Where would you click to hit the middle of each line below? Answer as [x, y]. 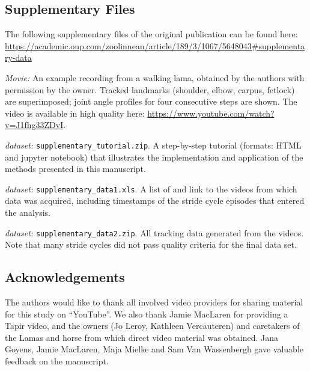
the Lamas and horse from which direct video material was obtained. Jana [141, 337]
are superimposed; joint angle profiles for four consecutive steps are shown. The [151, 101]
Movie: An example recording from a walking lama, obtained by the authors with [155, 77]
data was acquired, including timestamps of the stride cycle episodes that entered [155, 201]
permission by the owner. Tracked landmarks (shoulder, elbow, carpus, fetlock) [150, 89]
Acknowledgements [65, 277]
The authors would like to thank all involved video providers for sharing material [154, 302]
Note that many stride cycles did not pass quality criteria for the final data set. [151, 244]
